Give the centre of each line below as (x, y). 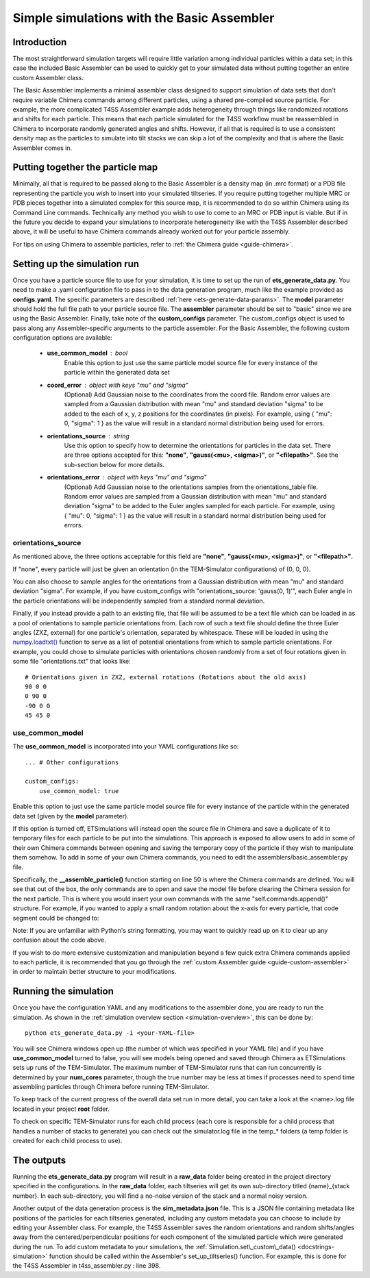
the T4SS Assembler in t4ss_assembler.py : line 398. (87, 1266)
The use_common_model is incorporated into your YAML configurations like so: (126, 747)
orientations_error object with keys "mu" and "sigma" (127, 477)
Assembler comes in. (42, 148)
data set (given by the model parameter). (71, 816)
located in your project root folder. (61, 1109)
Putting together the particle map (85, 167)
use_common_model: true (79, 791)
